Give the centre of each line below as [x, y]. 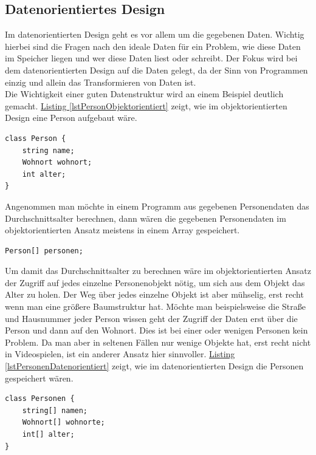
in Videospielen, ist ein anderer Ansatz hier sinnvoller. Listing [120, 354]
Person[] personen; [44, 251]
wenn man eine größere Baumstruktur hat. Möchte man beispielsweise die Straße [155, 306]
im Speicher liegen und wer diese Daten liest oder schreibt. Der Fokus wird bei [151, 58]
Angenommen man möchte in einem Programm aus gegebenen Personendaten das [157, 206]
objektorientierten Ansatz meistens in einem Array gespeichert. [122, 230]
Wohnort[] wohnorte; [64, 422]
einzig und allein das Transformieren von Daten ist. [101, 82]
